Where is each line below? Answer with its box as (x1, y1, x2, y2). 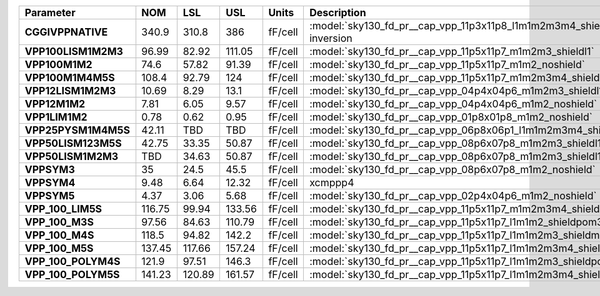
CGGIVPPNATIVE (24, 25, 109, 39)
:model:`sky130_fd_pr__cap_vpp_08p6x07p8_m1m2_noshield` (309, 163, 596, 176)
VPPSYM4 (24, 176, 76, 189)
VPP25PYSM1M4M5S (24, 123, 130, 137)
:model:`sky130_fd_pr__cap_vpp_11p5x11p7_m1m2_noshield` (309, 58, 585, 71)
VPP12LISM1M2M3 (24, 84, 117, 97)
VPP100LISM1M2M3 (24, 45, 124, 58)
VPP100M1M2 (24, 58, 93, 71)
